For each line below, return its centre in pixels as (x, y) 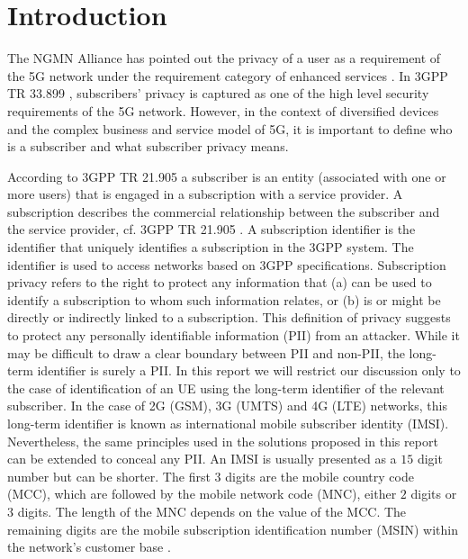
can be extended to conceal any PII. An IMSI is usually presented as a (202, 459)
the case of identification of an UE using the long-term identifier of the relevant (226, 388)
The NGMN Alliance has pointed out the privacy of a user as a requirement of (224, 58)
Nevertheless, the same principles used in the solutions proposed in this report (223, 441)
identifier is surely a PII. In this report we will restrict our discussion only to (249, 370)
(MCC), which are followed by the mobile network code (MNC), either (202, 494)
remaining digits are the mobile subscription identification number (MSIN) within (233, 529)
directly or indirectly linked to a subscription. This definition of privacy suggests (229, 317)
